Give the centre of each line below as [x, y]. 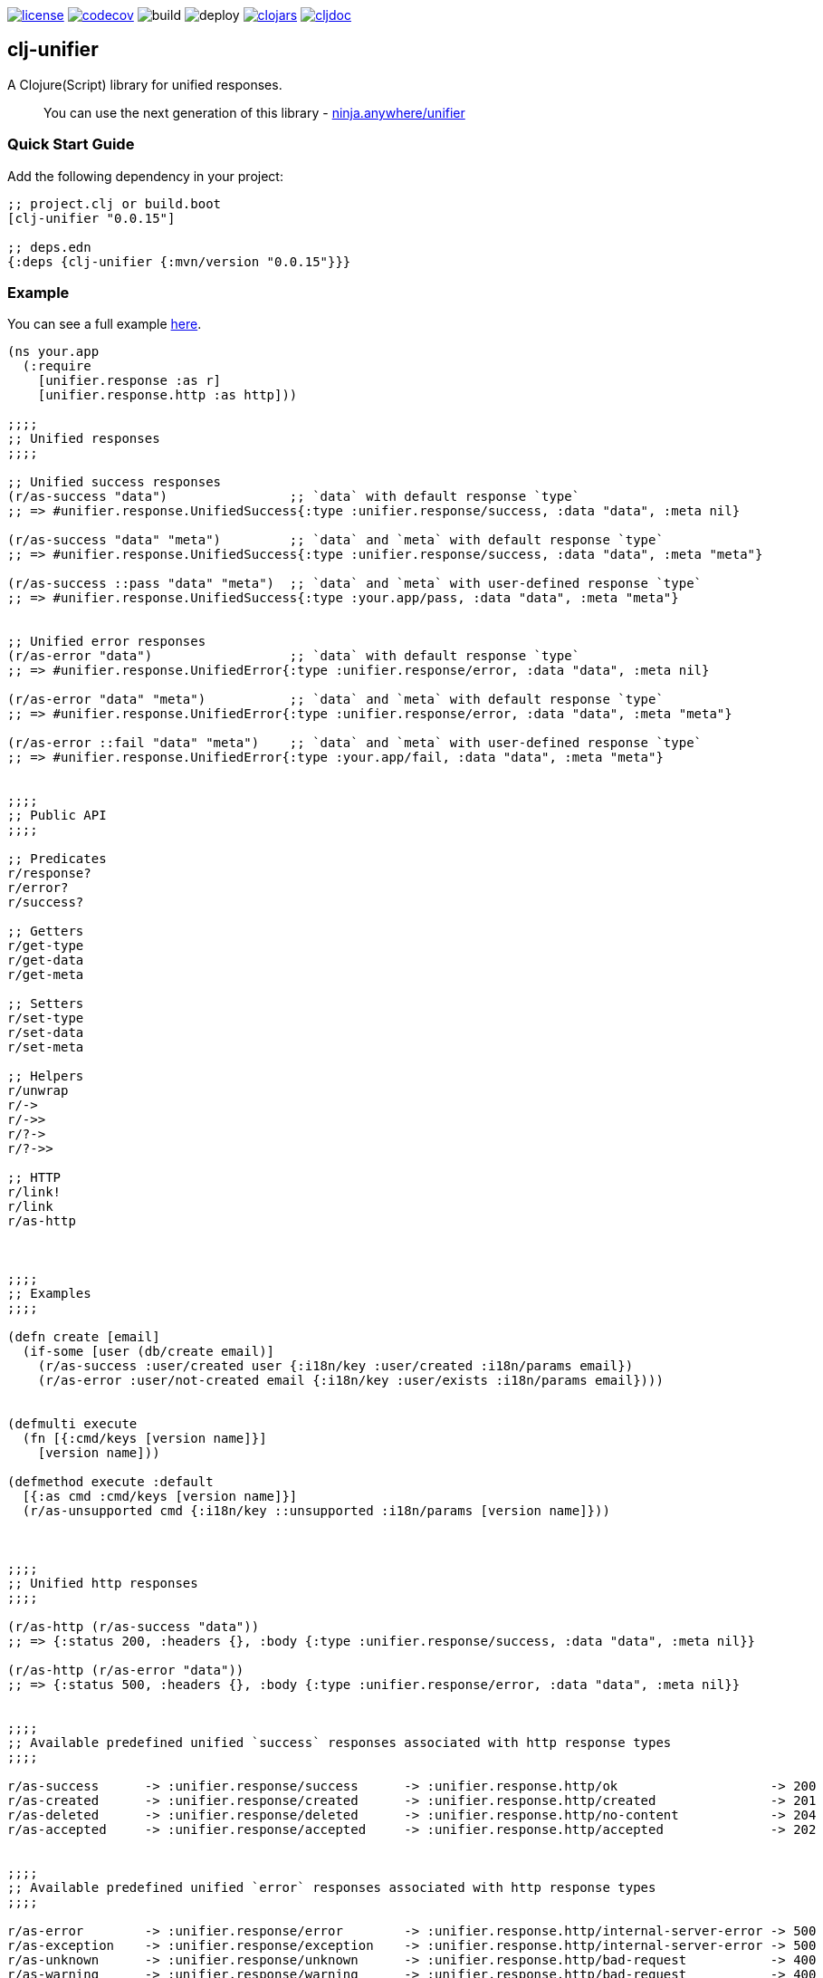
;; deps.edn [49, 247]
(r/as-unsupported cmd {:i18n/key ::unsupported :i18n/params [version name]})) [316, 1511]
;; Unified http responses [103, 1584]
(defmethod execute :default [110, 1482]
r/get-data [46, 960]
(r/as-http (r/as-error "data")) [126, 1671]
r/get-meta [46, 975]
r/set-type [46, 1018]
